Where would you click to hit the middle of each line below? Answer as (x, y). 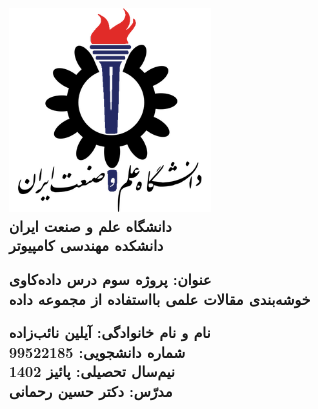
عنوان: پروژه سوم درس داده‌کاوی (110, 278)
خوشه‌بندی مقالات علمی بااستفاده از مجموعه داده (160, 298)
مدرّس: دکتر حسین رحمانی (91, 390)
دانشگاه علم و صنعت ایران (90, 225)
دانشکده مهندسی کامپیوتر (86, 245)
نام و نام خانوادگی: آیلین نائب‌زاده (110, 332)
